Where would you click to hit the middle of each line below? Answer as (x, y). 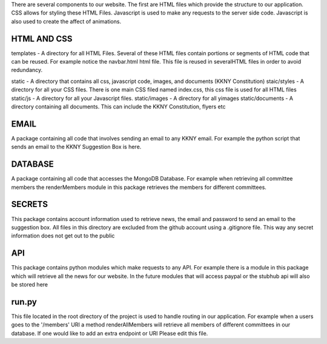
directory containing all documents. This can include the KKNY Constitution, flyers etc (118, 107)
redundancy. (27, 70)
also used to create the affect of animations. (66, 21)
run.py (24, 302)
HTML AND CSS (42, 38)
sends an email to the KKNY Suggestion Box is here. (76, 147)
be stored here (30, 284)
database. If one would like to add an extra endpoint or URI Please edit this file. (110, 333)
